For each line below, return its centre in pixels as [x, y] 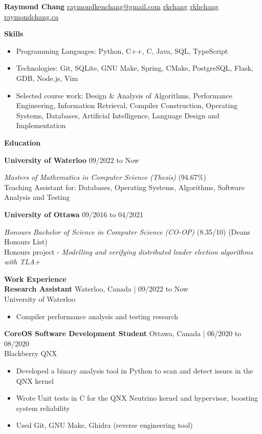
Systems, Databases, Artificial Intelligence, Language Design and [118, 115]
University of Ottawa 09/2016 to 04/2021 [74, 214]
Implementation [41, 125]
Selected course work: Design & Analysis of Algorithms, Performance [124, 95]
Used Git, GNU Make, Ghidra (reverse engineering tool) [104, 425]
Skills [14, 34]
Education [23, 142]
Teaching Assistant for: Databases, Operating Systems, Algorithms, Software [124, 187]
